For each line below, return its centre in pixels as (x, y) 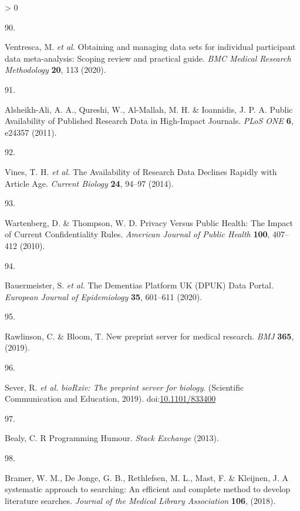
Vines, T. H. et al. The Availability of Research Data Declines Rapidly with (141, 171)
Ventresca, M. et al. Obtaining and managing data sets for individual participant (150, 47)
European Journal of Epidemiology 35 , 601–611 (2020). (104, 296)
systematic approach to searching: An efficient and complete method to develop (148, 489)
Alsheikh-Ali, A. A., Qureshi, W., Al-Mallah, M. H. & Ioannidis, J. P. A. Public (149, 109)
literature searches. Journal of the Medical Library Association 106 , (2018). (140, 500)
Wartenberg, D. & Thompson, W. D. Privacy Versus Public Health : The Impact (149, 222)
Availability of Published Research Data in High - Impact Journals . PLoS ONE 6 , (149, 121)
